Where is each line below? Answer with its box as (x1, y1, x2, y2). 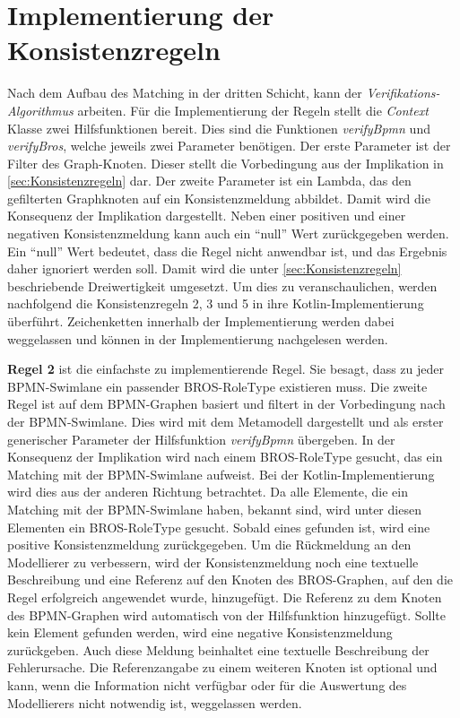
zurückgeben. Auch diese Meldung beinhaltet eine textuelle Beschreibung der (7, 640, 430, 659)
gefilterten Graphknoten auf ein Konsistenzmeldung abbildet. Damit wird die (7, 188, 430, 207)
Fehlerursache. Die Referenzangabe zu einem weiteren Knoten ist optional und (7, 658, 438, 677)
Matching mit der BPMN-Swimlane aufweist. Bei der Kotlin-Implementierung (7, 464, 435, 483)
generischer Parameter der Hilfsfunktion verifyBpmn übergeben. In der (7, 429, 395, 448)
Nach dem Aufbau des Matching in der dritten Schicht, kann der (7, 83, 362, 102)
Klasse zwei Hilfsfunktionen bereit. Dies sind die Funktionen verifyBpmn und (7, 118, 430, 137)
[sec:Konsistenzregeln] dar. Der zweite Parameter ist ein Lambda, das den (7, 171, 412, 190)
